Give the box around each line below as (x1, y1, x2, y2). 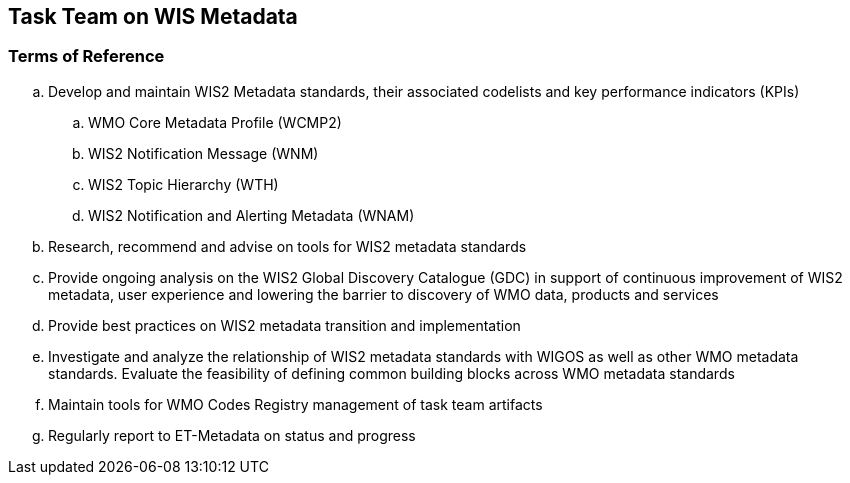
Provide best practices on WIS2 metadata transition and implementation (48, 316, 521, 334)
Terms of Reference (8, 46, 165, 67)
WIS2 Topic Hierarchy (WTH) (88, 175, 279, 193)
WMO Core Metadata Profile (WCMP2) (88, 113, 342, 131)
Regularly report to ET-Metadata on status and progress (48, 426, 416, 444)
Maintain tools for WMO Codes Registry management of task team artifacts (48, 395, 543, 413)
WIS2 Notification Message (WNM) (88, 144, 319, 162)
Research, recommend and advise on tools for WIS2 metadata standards (48, 237, 527, 255)
